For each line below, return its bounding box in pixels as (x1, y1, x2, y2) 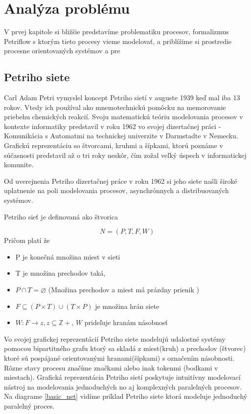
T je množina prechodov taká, (15, 268, 106, 278)
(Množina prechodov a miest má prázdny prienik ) (48, 284, 199, 295)
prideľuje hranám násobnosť (84, 317, 168, 327)
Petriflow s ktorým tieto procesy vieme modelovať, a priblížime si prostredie (4, 36, 232, 46)
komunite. (4, 159, 34, 170)
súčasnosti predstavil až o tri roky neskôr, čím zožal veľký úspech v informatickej (4, 150, 247, 160)
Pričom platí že (4, 235, 50, 245)
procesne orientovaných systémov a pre (4, 45, 120, 56)
